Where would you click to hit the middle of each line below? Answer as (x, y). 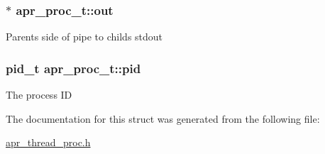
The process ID (39, 95)
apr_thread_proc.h (48, 142)
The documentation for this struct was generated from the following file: (163, 118)
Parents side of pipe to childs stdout (84, 37)
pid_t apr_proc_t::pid (73, 68)
